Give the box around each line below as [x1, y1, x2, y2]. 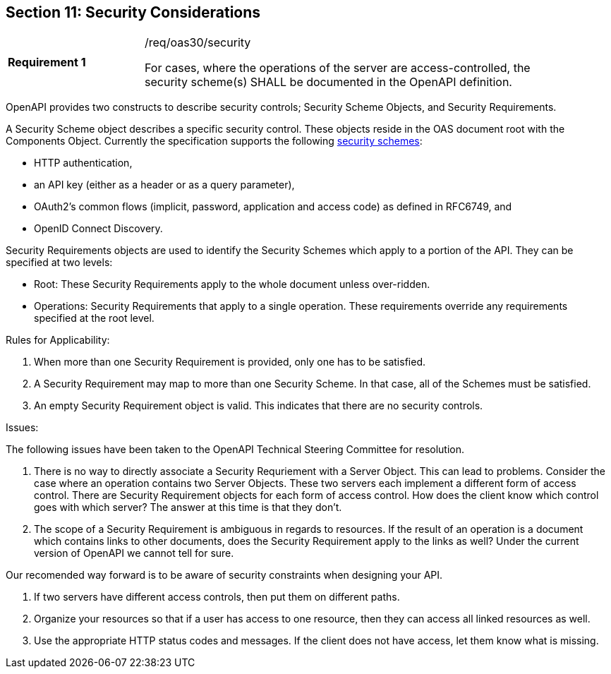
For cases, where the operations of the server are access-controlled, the [145, 61, 531, 76]
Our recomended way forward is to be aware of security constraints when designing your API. [6, 569, 443, 582]
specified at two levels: [6, 256, 113, 269]
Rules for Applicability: [6, 334, 110, 347]
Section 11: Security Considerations [6, 4, 261, 21]
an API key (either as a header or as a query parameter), [34, 179, 295, 191]
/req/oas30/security [145, 35, 251, 50]
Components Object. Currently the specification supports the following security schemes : [6, 135, 423, 148]
